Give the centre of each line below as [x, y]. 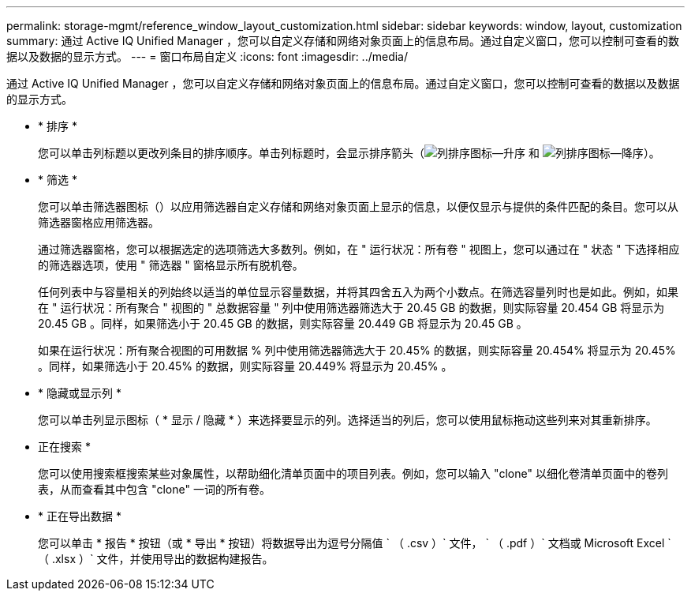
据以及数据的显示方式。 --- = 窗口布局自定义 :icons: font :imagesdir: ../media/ [207, 56]
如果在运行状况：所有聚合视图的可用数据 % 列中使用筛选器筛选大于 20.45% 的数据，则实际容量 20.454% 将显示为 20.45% [357, 350]
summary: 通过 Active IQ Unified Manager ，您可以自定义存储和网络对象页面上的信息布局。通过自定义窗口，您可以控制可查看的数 [343, 41]
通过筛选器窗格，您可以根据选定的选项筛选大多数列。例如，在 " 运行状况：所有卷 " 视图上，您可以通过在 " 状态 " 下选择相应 [359, 249]
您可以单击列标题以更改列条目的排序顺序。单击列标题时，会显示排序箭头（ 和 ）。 [349, 153]
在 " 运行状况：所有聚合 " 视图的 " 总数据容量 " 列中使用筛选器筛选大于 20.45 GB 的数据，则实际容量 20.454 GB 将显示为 [351, 308]
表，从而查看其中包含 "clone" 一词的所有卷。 [154, 489]
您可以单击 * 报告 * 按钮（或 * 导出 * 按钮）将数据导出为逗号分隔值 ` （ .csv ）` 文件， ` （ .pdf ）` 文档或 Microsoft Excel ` [355, 543]
